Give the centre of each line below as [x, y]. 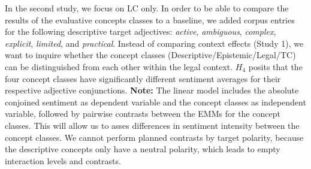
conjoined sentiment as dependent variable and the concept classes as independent [155, 102]
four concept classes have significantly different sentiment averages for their [143, 78]
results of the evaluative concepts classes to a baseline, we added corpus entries [150, 19]
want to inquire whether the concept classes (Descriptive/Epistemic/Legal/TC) [150, 55]
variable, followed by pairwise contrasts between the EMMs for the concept [143, 114]
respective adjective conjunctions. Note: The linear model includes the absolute [152, 90]
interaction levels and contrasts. [63, 160]
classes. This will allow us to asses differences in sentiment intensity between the [152, 125]
